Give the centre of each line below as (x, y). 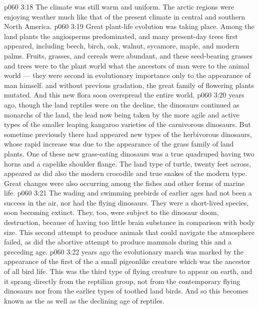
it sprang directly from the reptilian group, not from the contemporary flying (122, 281)
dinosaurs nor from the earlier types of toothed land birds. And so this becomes (126, 291)
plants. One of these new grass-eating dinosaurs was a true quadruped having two (129, 153)
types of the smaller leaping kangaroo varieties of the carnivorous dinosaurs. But (127, 124)
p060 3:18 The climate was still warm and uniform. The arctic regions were (119, 6)
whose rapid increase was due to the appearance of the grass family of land (119, 144)
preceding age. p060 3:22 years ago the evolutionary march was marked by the (124, 251)
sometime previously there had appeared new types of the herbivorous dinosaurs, (128, 134)
